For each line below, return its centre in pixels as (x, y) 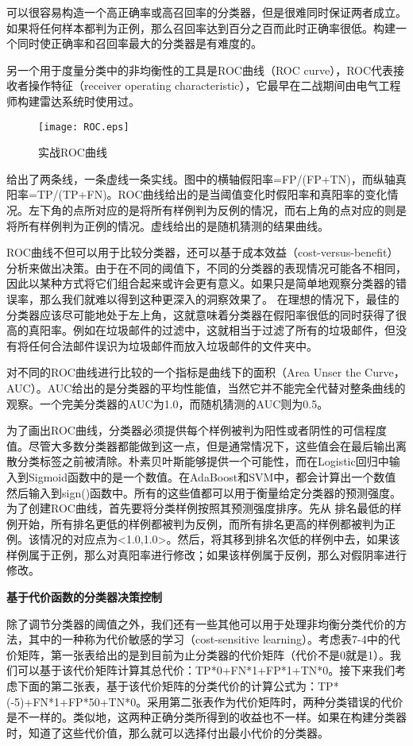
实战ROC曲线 (73, 152)
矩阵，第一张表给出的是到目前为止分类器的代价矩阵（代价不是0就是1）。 (203, 654)
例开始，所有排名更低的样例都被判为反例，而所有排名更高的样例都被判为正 (201, 523)
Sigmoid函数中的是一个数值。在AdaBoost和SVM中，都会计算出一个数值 (212, 476)
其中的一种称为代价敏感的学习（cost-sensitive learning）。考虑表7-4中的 (208, 639)
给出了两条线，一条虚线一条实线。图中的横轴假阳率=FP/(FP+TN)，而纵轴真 (206, 178)
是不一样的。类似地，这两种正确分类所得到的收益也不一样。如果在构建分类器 (206, 717)
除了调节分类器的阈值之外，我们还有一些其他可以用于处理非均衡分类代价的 (201, 623)
